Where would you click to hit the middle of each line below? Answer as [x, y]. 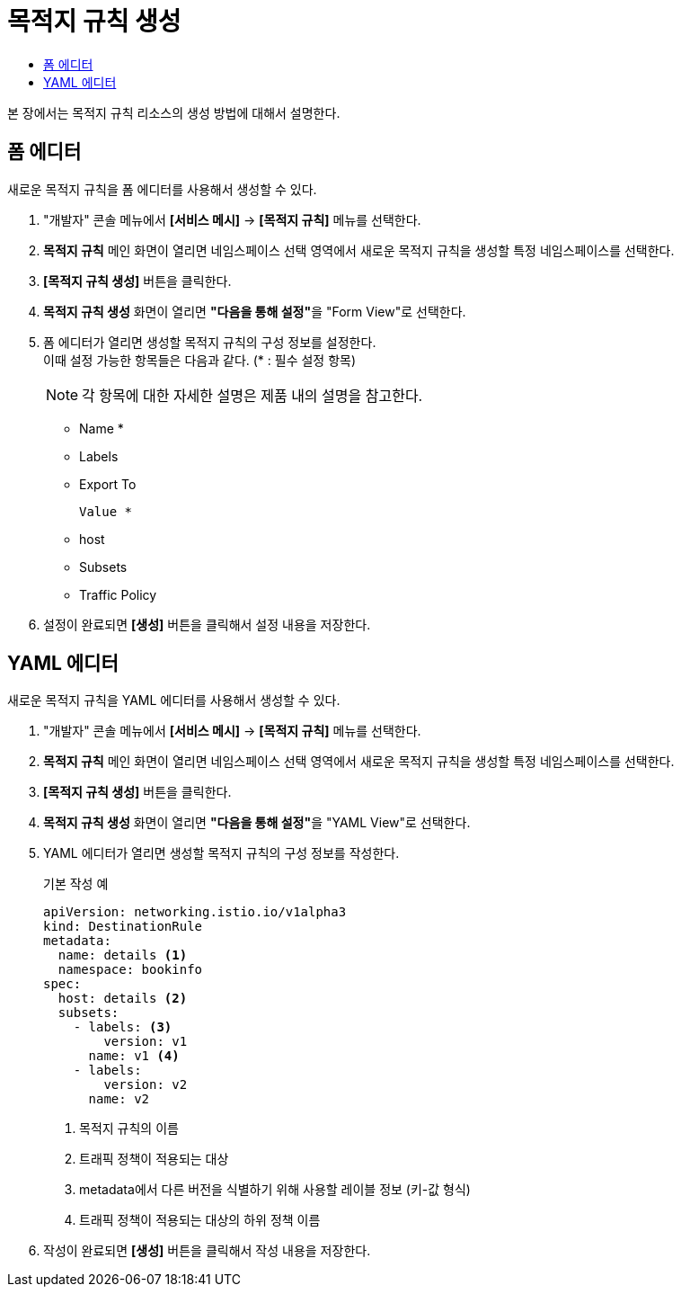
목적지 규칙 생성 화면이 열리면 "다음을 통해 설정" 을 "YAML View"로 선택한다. [257, 823]
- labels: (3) [123, 1027]
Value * [106, 511]
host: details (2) [123, 999]
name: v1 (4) [134, 1056]
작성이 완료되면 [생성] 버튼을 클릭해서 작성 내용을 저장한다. [207, 1251]
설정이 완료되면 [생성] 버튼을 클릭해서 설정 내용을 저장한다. [207, 624]
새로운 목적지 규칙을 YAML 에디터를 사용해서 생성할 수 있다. [174, 701]
